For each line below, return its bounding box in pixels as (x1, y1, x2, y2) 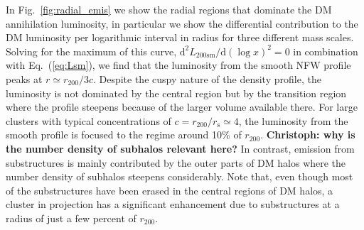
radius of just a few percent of (6, 210, 136, 225)
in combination (293, 43, 358, 58)
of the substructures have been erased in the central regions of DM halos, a (6, 182, 333, 197)
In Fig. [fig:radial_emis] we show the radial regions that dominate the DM (6, 2, 332, 16)
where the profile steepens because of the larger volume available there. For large (6, 99, 358, 114)
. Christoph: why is (260, 127, 355, 142)
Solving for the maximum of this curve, (6, 43, 177, 58)
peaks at (6, 71, 43, 86)
